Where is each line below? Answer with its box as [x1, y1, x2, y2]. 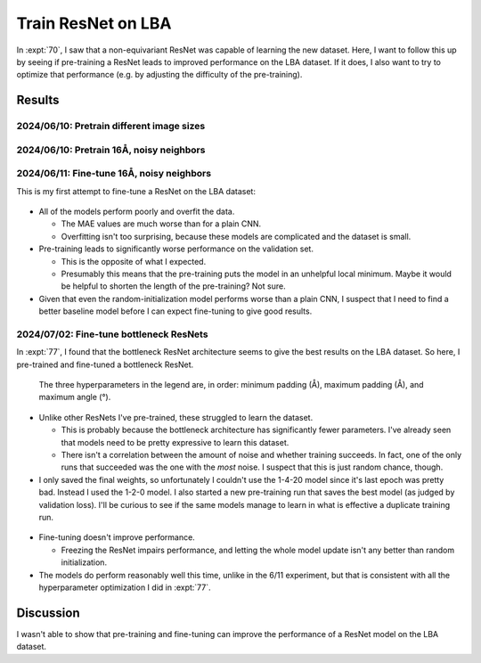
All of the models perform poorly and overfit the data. [38, 206, 235, 217]
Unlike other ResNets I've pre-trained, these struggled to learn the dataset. [38, 412, 314, 422]
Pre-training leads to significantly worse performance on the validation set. [38, 243, 314, 254]
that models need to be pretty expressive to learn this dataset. [61, 437, 289, 447]
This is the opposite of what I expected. [61, 256, 207, 266]
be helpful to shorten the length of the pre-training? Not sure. [61, 281, 286, 291]
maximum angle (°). [38, 392, 111, 403]
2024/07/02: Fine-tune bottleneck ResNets [16, 328, 208, 340]
